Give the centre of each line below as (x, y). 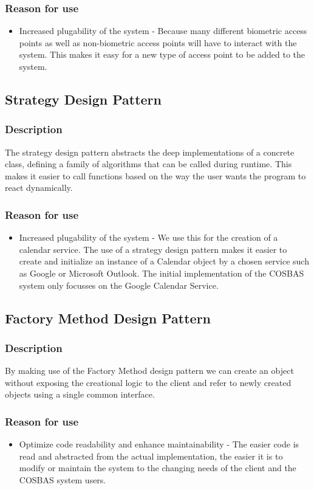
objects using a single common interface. (80, 394)
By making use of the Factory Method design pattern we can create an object (149, 371)
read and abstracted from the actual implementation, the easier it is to (151, 456)
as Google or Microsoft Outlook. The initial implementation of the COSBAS (162, 273)
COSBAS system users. (63, 479)
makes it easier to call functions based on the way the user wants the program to (155, 175)
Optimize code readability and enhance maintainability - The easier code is (159, 444)
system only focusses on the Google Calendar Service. (119, 285)
